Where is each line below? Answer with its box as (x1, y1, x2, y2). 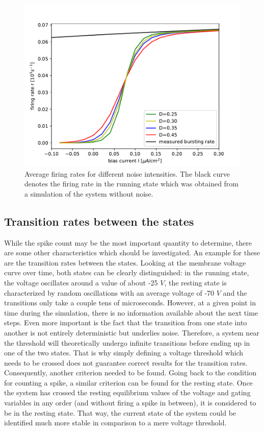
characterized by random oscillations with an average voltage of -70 (4, 287, 215, 298)
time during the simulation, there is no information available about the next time (4, 307, 258, 318)
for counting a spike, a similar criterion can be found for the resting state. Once (4, 377, 253, 388)
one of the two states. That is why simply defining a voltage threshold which (4, 347, 244, 358)
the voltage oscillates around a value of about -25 (4, 277, 158, 288)
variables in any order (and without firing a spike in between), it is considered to (4, 397, 256, 408)
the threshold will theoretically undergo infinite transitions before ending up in (4, 337, 250, 348)
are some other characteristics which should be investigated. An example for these (4, 247, 260, 258)
